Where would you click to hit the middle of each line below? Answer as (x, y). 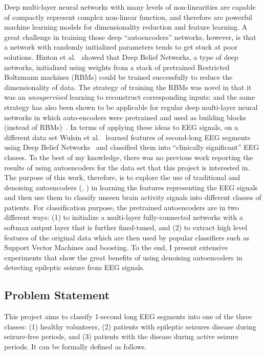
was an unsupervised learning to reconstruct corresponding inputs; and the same (130, 97)
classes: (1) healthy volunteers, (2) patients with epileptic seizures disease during (130, 326)
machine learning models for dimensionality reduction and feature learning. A (126, 27)
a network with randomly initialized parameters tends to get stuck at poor (121, 47)
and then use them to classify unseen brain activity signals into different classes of (133, 197)
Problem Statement (57, 295)
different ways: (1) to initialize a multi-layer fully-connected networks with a (124, 217)
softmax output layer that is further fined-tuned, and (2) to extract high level (126, 227)
